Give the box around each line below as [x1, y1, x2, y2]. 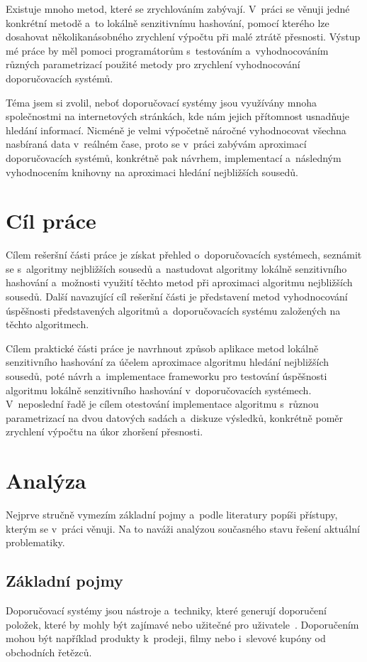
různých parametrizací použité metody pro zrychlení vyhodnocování [6, 57, 300, 72]
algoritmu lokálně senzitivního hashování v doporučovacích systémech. [6, 382, 312, 397]
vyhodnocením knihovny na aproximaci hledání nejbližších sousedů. [6, 164, 298, 179]
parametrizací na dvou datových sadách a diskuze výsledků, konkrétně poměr [6, 410, 344, 425]
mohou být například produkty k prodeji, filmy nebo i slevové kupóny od [6, 631, 326, 646]
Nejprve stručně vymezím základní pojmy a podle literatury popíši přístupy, [6, 507, 338, 522]
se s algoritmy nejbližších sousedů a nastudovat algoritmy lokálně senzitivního [6, 261, 347, 276]
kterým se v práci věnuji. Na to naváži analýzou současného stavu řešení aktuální [6, 521, 360, 536]
